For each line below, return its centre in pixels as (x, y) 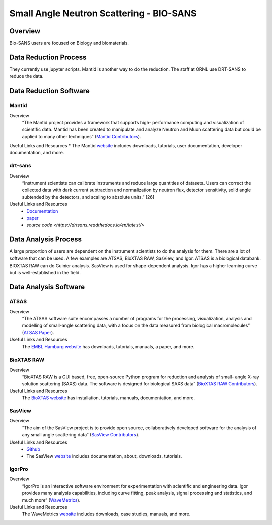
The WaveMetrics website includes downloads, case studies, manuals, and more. (106, 514)
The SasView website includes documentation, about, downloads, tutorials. (104, 456)
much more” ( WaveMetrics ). (51, 500)
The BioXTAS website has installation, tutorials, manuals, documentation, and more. (108, 398)
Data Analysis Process (45, 240)
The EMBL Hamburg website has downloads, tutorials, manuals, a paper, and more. (108, 346)
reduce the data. (26, 76)
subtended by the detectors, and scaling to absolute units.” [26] (88, 197)
